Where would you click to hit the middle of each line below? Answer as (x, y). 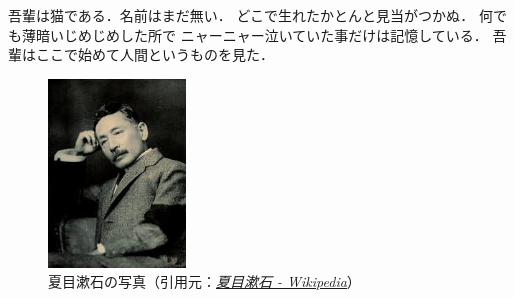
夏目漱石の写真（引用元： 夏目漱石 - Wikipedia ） (204, 281)
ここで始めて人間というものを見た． (154, 54)
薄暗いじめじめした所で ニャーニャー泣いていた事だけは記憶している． (254, 34)
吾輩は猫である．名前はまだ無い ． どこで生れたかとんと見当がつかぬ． (241, 15)
